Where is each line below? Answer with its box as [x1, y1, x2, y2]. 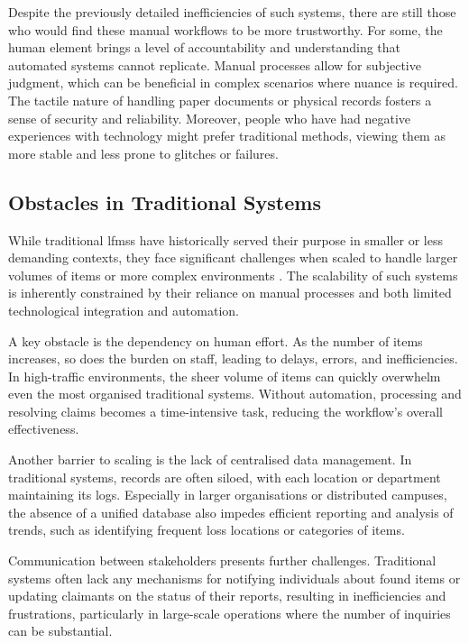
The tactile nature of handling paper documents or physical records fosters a [8, 90, 432, 109]
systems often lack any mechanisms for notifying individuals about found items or [8, 568, 461, 587]
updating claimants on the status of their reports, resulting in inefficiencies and [8, 586, 446, 605]
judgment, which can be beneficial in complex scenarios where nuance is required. [8, 73, 458, 92]
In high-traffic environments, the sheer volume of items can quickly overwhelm [8, 366, 441, 385]
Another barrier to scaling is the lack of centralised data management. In [8, 450, 412, 469]
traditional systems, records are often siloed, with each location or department [8, 467, 441, 486]
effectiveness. [8, 419, 79, 438]
